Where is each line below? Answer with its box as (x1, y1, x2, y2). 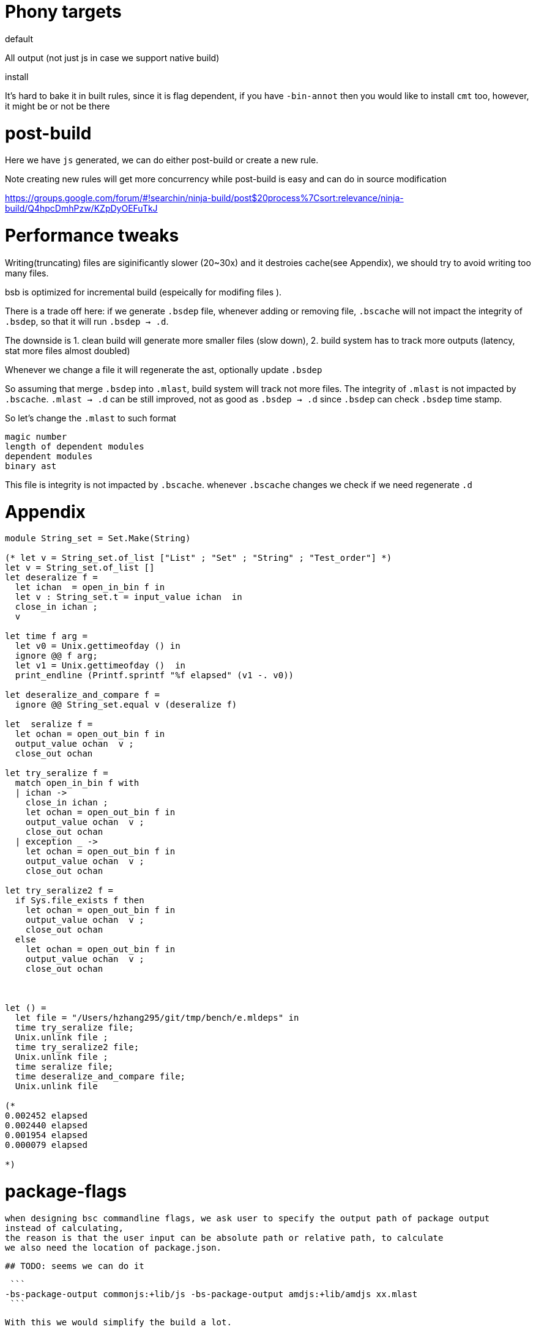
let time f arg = (5, 631, 87, 642)
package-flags (5, 1181, 127, 1202)
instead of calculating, (5, 1223, 124, 1233)
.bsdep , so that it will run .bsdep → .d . (5, 316, 169, 327)
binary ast (5, 461, 57, 471)
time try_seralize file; (15, 1023, 134, 1033)
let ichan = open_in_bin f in (15, 582, 165, 593)
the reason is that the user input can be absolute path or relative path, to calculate (5, 1232, 444, 1243)
